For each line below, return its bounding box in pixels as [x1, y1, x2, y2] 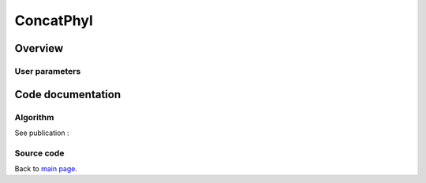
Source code [14, 148, 65, 159]
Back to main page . [14, 164, 78, 174]
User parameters [14, 65, 81, 76]
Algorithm [14, 112, 54, 123]
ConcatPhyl [14, 12, 94, 29]
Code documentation [14, 87, 121, 101]
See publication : [14, 128, 70, 137]
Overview [14, 42, 64, 55]
